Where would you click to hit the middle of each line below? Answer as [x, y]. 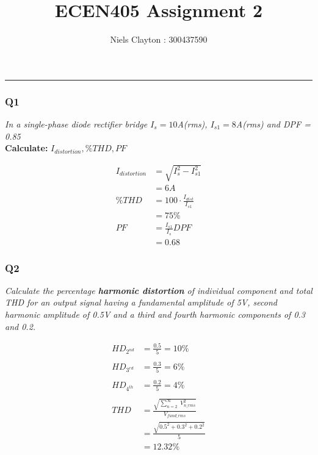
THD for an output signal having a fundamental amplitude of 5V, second [141, 302]
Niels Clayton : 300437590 [159, 39]
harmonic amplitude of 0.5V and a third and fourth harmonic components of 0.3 [155, 314]
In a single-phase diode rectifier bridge [76, 124]
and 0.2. [20, 326]
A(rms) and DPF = [273, 124]
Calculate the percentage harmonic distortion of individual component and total [159, 290]
